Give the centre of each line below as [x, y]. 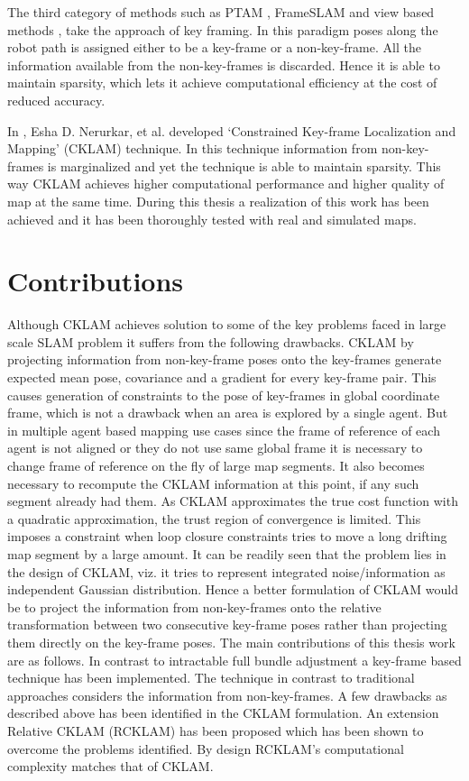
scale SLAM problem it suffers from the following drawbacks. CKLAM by [211, 341]
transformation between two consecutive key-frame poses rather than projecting [227, 625]
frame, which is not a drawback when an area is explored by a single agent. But [228, 413]
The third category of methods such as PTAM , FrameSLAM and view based [221, 12]
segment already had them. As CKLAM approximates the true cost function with [233, 501]
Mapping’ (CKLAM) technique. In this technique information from [193, 148]
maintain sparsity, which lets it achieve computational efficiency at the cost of [222, 83]
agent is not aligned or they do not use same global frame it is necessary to [215, 448]
